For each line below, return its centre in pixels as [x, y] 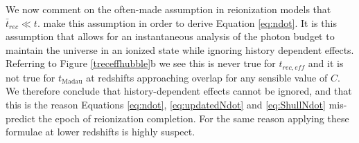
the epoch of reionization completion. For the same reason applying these [194, 118]
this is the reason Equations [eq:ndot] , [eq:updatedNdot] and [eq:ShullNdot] [166, 105]
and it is [326, 63]
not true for [30, 77]
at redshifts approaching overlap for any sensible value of [207, 77]
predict [20, 118]
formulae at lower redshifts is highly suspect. [100, 132]
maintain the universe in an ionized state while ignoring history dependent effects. [180, 49]
